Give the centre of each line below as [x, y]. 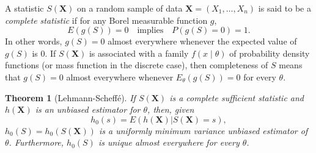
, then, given [171, 109]
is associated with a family [139, 53]
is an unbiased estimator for [88, 109]
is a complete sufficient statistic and [237, 97]
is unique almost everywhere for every [169, 142]
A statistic [24, 8]
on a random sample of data [130, 8]
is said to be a [285, 8]
